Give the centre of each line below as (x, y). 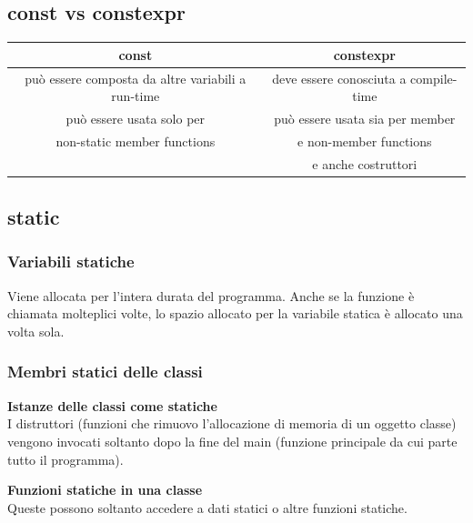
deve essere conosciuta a (339, 78)
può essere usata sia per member (365, 118)
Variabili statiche (71, 261)
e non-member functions (365, 141)
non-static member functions (136, 141)
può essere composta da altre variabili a (136, 78)
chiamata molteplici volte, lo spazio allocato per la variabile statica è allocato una (235, 313)
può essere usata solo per (136, 118)
